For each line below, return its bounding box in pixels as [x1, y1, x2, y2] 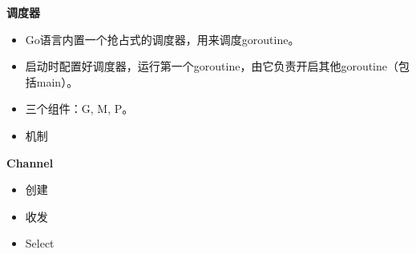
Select [25, 235, 55, 252]
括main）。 [25, 73, 79, 90]
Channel [6, 154, 54, 171]
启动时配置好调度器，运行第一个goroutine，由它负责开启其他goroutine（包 [25, 58, 410, 75]
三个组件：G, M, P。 [25, 100, 134, 117]
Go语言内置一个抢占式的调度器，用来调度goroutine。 [25, 30, 300, 47]
